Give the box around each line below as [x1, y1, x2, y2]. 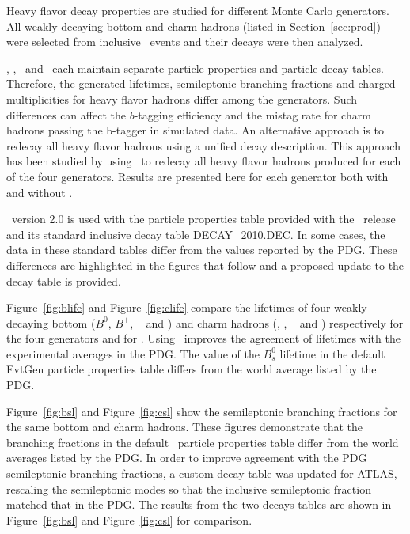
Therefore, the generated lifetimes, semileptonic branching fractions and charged [6, 75, 396, 92]
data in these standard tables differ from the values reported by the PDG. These [6, 241, 397, 258]
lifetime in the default [279, 345, 385, 362]
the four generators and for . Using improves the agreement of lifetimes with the [6, 330, 401, 347]
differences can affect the [6, 106, 126, 123]
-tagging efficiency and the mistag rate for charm [134, 106, 371, 123]
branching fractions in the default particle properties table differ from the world [6, 434, 399, 450]
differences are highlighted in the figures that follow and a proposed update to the [6, 256, 404, 273]
